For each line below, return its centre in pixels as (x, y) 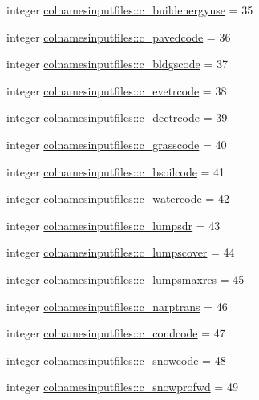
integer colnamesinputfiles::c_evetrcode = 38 (117, 90)
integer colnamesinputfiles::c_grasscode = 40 (117, 144)
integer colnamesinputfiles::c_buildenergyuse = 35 (130, 10)
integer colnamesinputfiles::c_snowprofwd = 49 (122, 387)
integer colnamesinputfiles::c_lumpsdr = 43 (113, 225)
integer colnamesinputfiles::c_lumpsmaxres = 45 (125, 279)
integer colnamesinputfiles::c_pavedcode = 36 (119, 36)
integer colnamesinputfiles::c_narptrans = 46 (117, 306)
